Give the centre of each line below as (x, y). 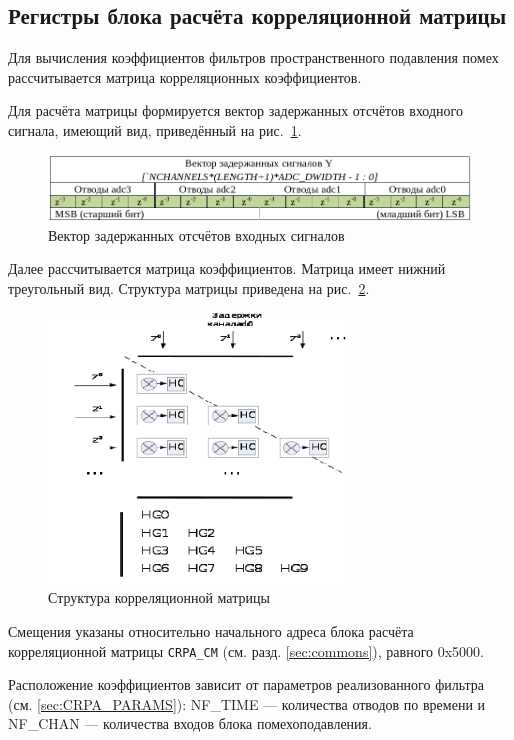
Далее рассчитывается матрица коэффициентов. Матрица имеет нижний (227, 268)
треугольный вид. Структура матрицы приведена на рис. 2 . (189, 288)
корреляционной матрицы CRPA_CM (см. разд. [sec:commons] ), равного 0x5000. (246, 650)
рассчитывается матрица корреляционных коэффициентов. (185, 76)
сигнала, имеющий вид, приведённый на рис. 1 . (155, 129)
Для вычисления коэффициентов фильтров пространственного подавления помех (253, 57)
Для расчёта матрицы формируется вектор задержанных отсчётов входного (235, 110)
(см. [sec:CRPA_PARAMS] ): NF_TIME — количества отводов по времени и (247, 703)
